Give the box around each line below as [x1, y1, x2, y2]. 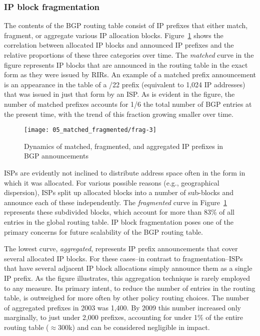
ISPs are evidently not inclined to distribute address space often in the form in [4, 167, 245, 178]
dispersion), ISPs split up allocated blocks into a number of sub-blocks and [4, 187, 233, 198]
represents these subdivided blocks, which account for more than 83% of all [4, 207, 234, 217]
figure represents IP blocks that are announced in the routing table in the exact [4, 59, 248, 70]
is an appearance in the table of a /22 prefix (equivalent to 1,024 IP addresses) [4, 79, 245, 89]
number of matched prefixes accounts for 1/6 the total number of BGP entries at [4, 98, 252, 109]
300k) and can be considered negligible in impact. [58, 321, 210, 332]
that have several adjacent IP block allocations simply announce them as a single [4, 263, 252, 273]
